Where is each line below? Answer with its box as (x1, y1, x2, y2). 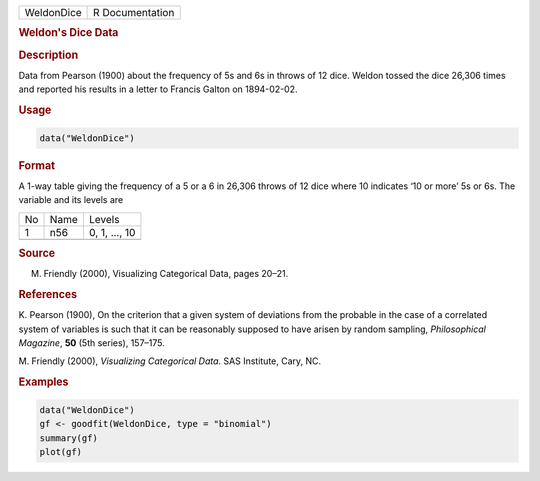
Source (18, 246, 56, 260)
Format (18, 158, 55, 172)
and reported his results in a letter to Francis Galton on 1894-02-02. (18, 83, 299, 95)
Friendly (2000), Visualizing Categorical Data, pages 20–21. (43, 268, 289, 280)
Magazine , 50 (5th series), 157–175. (18, 337, 165, 349)
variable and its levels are (18, 194, 124, 206)
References (18, 288, 78, 302)
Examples (18, 375, 69, 389)
